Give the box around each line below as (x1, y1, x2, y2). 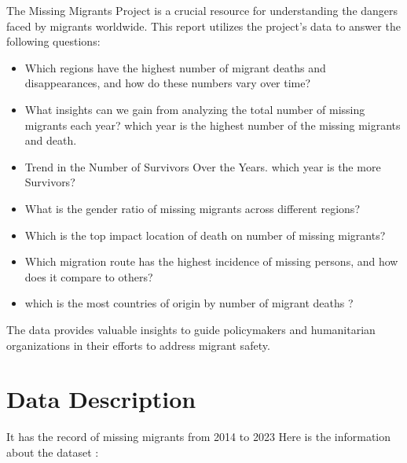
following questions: (6, 33, 101, 50)
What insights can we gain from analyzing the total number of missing (24, 101, 365, 117)
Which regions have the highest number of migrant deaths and (24, 59, 326, 75)
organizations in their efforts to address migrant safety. (6, 336, 270, 353)
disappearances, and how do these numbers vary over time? (24, 75, 311, 91)
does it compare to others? (24, 268, 153, 285)
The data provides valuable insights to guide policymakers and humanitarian (6, 321, 376, 337)
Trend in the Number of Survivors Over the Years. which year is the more (24, 158, 381, 175)
